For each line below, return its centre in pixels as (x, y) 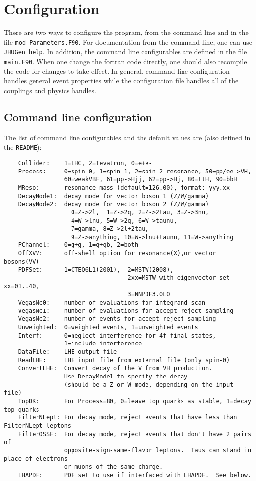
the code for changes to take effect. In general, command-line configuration (117, 71)
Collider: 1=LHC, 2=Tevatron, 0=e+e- (85, 163)
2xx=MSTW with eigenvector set (179, 278)
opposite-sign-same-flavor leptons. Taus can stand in (158, 450)
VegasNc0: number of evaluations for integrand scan (112, 303)
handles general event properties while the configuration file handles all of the (121, 81)
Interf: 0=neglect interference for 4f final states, (117, 335)
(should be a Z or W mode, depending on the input (149, 385)
